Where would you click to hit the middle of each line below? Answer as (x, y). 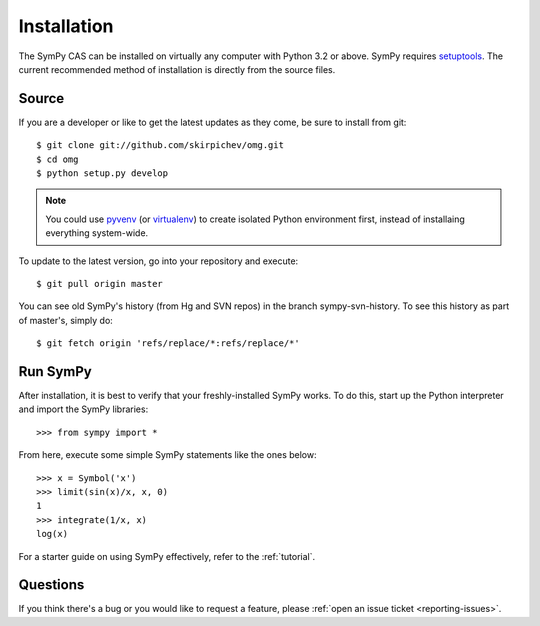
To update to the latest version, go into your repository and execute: (158, 261)
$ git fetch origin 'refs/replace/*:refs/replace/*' (168, 343)
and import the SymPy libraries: (83, 409)
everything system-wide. (97, 233)
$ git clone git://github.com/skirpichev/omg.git (160, 145)
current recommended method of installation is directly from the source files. (177, 69)
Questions (51, 585)
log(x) (52, 534)
